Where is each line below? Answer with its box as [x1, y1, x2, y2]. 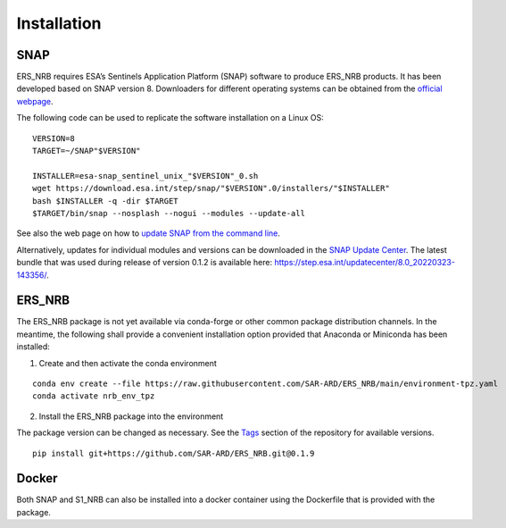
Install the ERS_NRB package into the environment [38, 411, 224, 422]
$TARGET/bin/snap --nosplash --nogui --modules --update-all [32, 208, 305, 218]
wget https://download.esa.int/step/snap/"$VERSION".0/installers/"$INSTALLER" [32, 183, 390, 194]
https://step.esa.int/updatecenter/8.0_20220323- [273, 257, 455, 268]
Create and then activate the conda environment [38, 357, 218, 368]
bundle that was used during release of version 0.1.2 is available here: [16, 257, 272, 268]
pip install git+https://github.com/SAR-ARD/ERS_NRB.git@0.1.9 [32, 448, 315, 458]
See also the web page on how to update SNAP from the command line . [16, 228, 281, 239]
